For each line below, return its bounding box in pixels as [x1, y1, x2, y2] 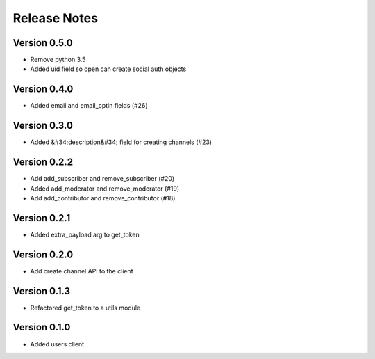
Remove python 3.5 [30, 56, 86, 64]
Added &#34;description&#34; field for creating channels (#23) [30, 138, 212, 146]
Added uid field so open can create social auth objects [30, 65, 187, 73]
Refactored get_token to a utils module [30, 303, 141, 312]
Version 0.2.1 [12, 212, 71, 224]
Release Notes [12, 10, 99, 26]
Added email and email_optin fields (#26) [30, 102, 149, 110]
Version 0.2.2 [12, 157, 73, 168]
